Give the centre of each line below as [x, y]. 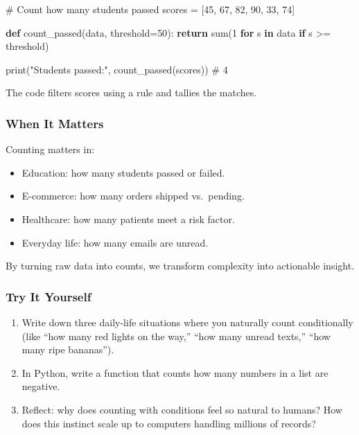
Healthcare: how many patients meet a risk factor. [128, 219]
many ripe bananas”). [68, 349]
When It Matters [55, 123]
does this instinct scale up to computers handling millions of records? [169, 423]
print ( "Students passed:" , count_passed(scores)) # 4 [117, 69]
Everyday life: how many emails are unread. [115, 242]
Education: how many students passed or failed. [123, 172]
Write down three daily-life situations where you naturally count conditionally [187, 322]
